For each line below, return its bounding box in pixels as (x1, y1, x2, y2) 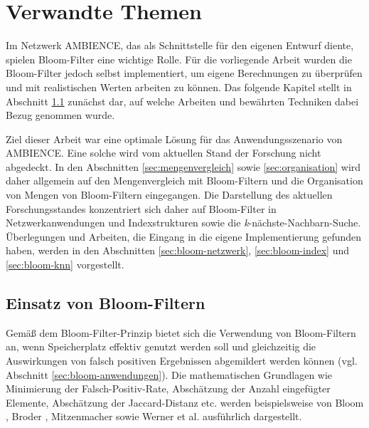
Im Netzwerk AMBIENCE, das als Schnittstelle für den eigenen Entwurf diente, (6, 38, 354, 53)
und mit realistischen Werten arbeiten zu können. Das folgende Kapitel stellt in (6, 79, 352, 94)
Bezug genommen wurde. (6, 108, 115, 122)
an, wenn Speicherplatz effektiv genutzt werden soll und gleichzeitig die (6, 339, 316, 354)
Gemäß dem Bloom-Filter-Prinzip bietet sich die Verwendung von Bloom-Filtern (6, 325, 356, 340)
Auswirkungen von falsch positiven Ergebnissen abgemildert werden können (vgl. (6, 353, 358, 368)
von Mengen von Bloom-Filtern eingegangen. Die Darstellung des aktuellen (6, 187, 333, 202)
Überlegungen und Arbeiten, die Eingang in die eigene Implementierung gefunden (6, 229, 362, 244)
